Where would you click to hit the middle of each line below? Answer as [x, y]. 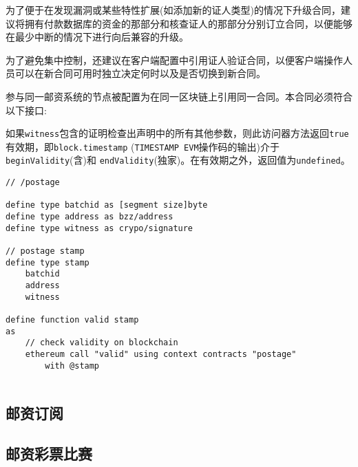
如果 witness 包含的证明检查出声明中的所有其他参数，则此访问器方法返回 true [177, 133]
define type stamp [48, 262]
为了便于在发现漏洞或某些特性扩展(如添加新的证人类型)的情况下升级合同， [173, 10]
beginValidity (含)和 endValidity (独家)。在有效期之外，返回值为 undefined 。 [178, 160]
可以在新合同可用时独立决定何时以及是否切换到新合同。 [140, 73]
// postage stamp [45, 251]
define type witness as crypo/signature [99, 228]
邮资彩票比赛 [49, 454]
